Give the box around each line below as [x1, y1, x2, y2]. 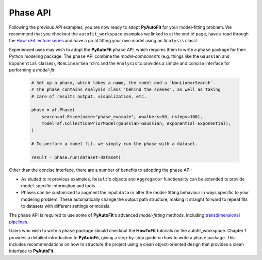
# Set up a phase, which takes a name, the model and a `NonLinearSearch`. [31, 80, 216, 85]
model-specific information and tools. [21, 182, 97, 189]
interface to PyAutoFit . [9, 248, 55, 254]
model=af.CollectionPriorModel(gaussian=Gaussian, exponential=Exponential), [41, 121, 231, 126]
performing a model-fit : [9, 67, 56, 73]
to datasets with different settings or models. [21, 203, 111, 209]
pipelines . [9, 219, 29, 225]
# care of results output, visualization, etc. [31, 94, 147, 99]
